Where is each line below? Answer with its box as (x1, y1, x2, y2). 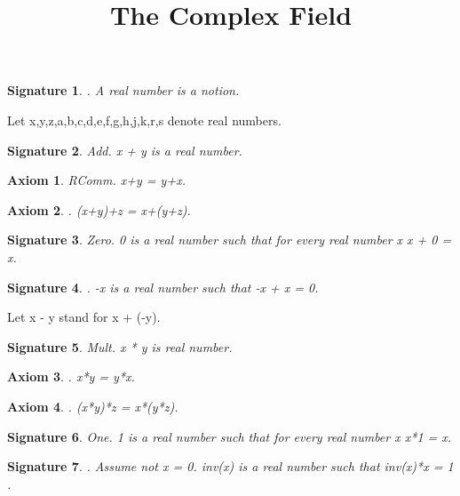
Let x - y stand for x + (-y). (7, 308, 161, 326)
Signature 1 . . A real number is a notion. (7, 81, 240, 100)
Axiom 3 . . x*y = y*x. (7, 367, 135, 386)
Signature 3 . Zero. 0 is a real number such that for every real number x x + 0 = (7, 230, 452, 249)
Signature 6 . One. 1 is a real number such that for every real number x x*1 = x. (7, 427, 452, 445)
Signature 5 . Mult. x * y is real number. (7, 337, 233, 356)
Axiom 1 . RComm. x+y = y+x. (7, 171, 186, 189)
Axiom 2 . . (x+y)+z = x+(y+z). (7, 200, 191, 219)
